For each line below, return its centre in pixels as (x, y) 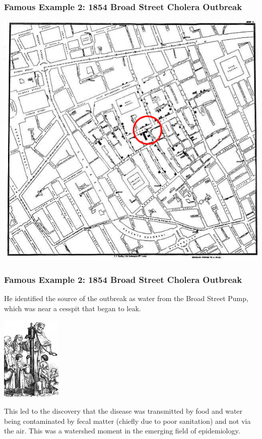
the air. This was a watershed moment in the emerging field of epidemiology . (122, 431)
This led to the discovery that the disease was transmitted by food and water (123, 411)
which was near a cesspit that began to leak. (73, 308)
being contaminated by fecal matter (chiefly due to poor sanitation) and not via (127, 421)
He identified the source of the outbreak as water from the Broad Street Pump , (126, 298)
